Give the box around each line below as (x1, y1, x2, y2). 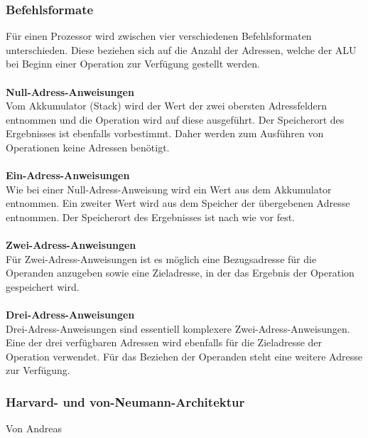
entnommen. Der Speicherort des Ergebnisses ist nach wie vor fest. (6, 209, 296, 224)
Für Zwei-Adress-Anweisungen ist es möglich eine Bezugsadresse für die (6, 251, 317, 266)
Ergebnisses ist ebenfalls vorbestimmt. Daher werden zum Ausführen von (6, 126, 324, 141)
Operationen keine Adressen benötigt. (6, 139, 170, 154)
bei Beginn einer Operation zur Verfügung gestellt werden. (6, 56, 260, 71)
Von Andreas (6, 421, 63, 436)
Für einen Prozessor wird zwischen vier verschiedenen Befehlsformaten (6, 28, 312, 43)
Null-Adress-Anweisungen (6, 84, 134, 99)
